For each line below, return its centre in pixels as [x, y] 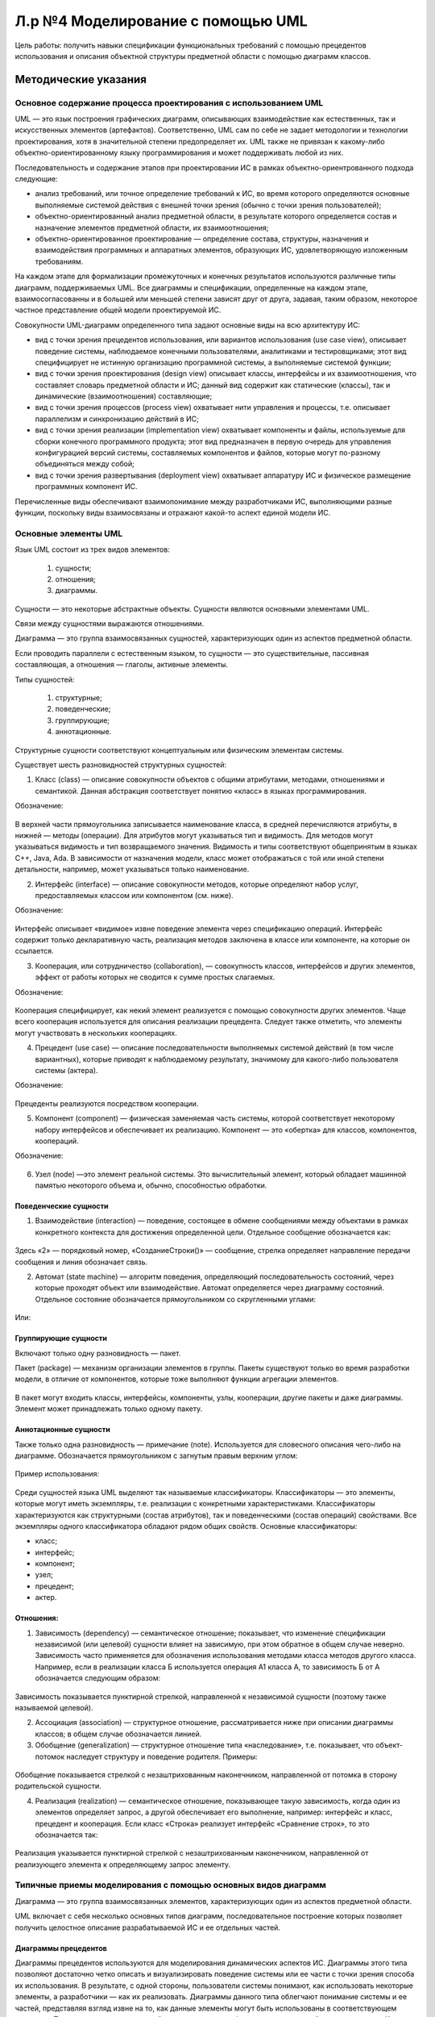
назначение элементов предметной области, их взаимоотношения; [152, 228]
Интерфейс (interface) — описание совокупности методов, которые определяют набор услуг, [197, 884]
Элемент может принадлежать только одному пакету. [109, 1409]
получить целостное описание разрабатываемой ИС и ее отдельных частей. [148, 1927]
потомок [50, 1756]
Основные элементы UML [69, 533]
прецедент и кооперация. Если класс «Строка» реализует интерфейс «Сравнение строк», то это [203, 1823]
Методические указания [81, 79]
